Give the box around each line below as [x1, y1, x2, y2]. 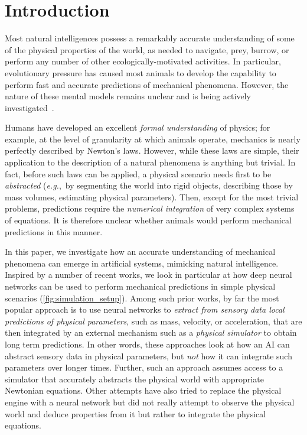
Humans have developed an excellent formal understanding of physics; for [5, 121, 270, 134]
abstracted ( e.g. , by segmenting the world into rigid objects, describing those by [5, 179, 293, 191]
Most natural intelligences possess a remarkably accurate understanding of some [5, 32, 295, 44]
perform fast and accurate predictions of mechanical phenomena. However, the [5, 78, 289, 90]
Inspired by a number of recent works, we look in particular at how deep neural [5, 268, 292, 281]
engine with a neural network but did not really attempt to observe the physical [5, 395, 295, 408]
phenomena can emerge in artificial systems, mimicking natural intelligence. [5, 257, 279, 269]
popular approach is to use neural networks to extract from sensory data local [5, 303, 285, 316]
